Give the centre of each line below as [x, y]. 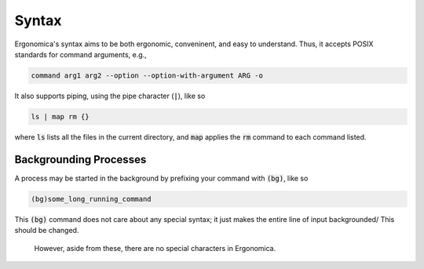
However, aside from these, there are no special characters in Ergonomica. [155, 248]
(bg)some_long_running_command [91, 199]
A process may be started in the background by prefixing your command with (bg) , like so [161, 178]
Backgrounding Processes [80, 160]
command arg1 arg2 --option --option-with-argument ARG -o [147, 75]
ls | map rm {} [60, 116]
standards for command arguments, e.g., [80, 54]
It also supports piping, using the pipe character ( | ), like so [110, 96]
